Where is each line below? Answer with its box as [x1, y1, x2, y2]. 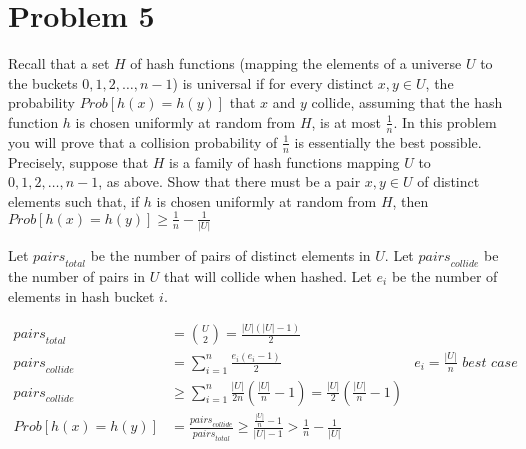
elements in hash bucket [8, 285, 155, 306]
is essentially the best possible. [294, 131, 482, 152]
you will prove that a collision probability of [8, 131, 278, 152]
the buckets [8, 72, 78, 93]
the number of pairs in [8, 265, 146, 286]
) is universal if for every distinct [172, 72, 374, 93]
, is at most [311, 111, 381, 132]
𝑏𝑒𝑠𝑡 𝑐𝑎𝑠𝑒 [462, 355, 518, 370]
